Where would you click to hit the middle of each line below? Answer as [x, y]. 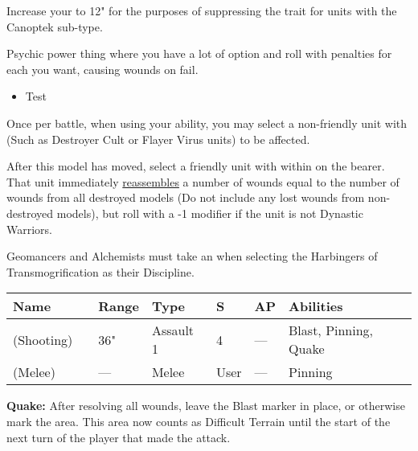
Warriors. [29, 229]
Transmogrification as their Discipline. [100, 271]
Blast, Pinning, [331, 330]
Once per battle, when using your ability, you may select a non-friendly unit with [207, 123]
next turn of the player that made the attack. [119, 437]
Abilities [316, 306]
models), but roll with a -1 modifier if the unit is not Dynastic [210, 213]
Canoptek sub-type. [55, 26]
